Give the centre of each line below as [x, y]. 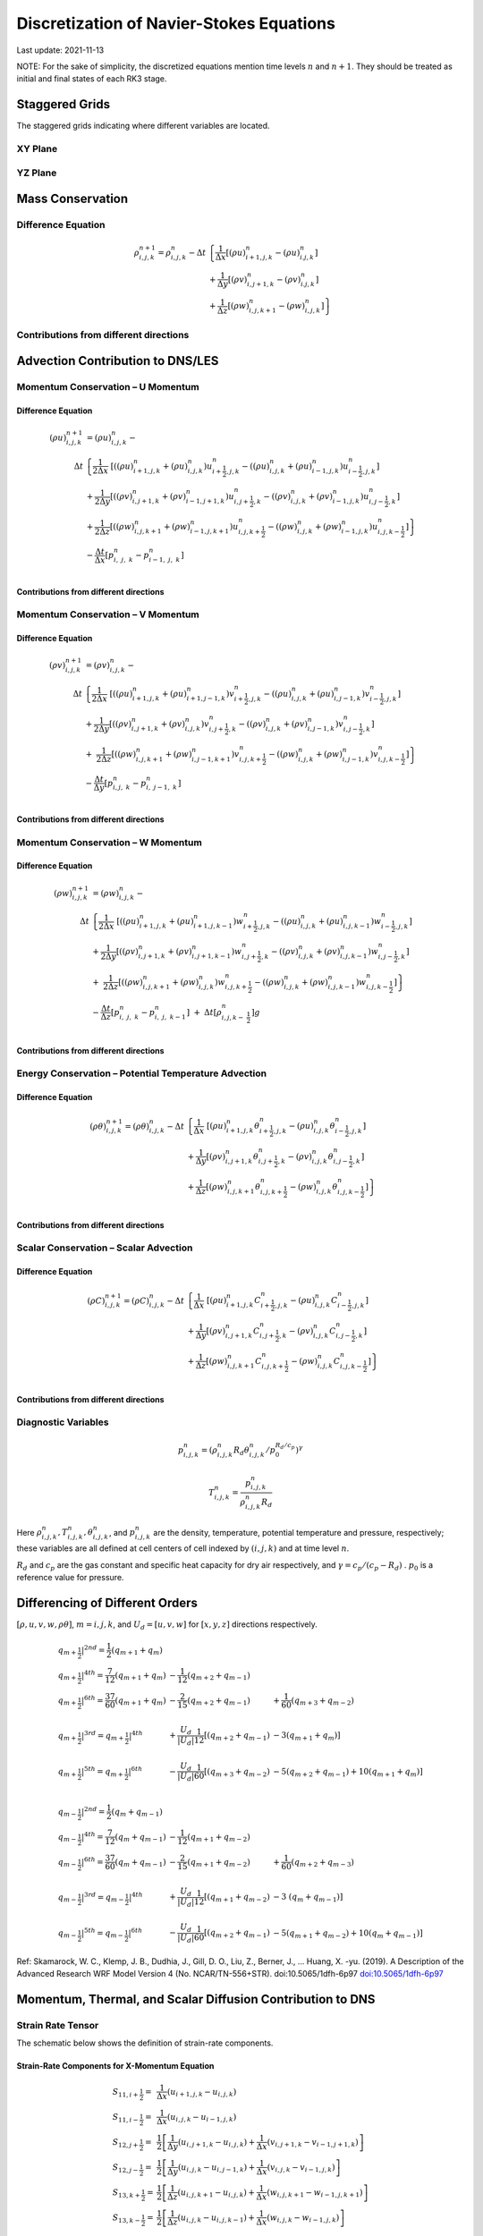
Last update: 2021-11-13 [60, 50]
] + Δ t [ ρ [204, 1012]
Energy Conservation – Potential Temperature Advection [142, 1073]
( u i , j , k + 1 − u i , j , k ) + [216, 2193]
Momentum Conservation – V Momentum [108, 614]
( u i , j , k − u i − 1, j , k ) [202, 2118]
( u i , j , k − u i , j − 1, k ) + [216, 2168]
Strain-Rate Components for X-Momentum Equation [115, 2066]
